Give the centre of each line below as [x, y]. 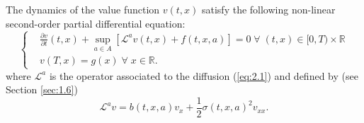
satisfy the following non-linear [268, 9]
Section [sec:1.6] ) [42, 89]
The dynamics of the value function [83, 9]
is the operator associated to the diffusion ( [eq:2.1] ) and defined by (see [204, 75]
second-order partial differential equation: [96, 23]
